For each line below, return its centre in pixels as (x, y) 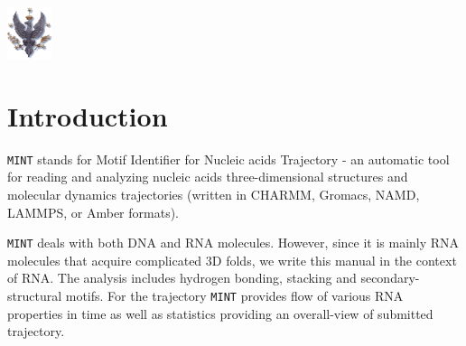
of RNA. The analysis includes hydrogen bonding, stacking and (182, 278)
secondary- (390, 278)
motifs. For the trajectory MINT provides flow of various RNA (234, 296)
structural (35, 296)
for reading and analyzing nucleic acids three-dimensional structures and (208, 177)
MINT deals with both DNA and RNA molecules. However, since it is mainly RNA (233, 243)
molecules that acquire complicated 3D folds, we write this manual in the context (232, 260)
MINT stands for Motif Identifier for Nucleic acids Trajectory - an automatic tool (228, 159)
